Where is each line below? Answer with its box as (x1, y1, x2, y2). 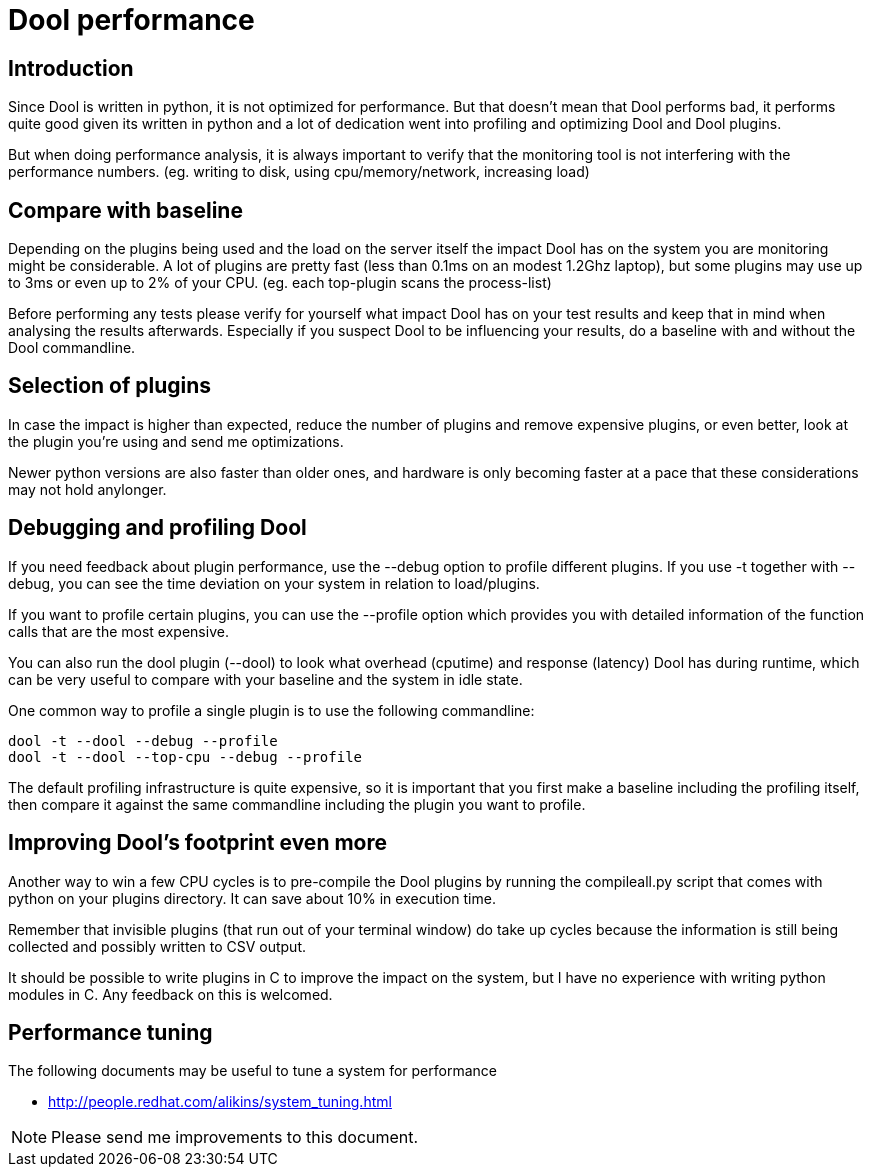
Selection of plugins (8, 373, 212, 399)
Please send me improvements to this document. (51, 1127, 419, 1148)
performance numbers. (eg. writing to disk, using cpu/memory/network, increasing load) (8, 163, 590, 181)
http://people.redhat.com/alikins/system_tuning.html (48, 1093, 392, 1111)
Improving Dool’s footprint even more (8, 830, 388, 856)
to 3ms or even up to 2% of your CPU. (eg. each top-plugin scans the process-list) (8, 274, 552, 292)
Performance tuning (8, 1019, 213, 1045)
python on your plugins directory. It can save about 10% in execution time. (8, 889, 496, 907)
